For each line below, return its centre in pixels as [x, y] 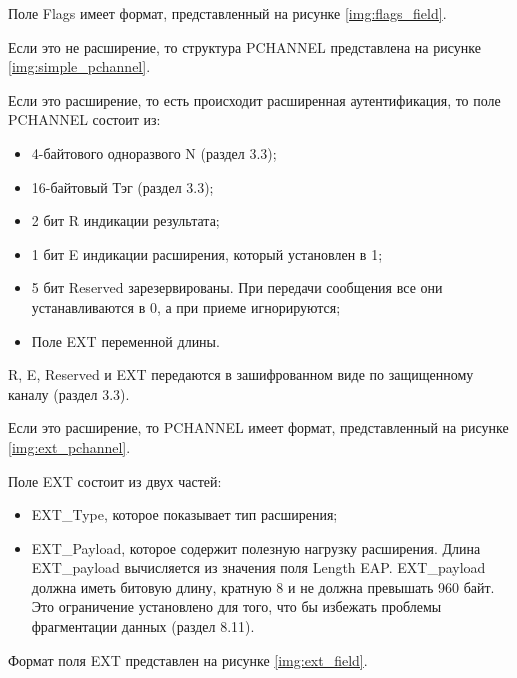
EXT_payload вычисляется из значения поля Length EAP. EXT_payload [258, 567]
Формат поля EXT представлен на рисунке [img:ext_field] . [188, 659]
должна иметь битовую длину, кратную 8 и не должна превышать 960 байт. [263, 586]
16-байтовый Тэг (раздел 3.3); [122, 186]
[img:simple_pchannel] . [79, 66]
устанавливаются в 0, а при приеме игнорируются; [186, 306]
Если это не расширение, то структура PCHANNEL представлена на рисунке [244, 46]
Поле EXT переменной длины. [125, 340]
